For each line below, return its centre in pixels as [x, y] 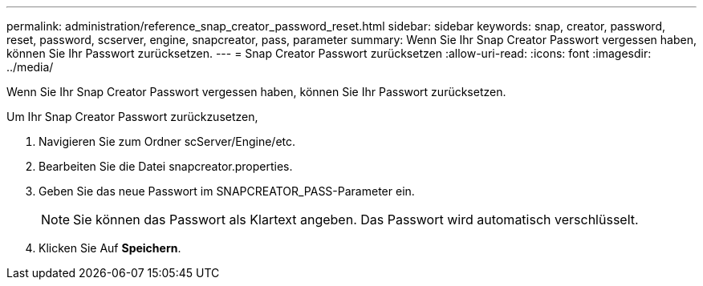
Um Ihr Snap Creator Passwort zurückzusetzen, [132, 117]
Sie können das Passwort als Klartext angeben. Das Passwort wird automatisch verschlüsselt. [356, 220]
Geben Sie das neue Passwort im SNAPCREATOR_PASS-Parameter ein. [227, 191]
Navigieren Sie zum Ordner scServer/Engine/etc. [167, 141]
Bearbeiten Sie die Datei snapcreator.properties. [166, 166]
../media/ [30, 67]
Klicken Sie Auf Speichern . [110, 248]
